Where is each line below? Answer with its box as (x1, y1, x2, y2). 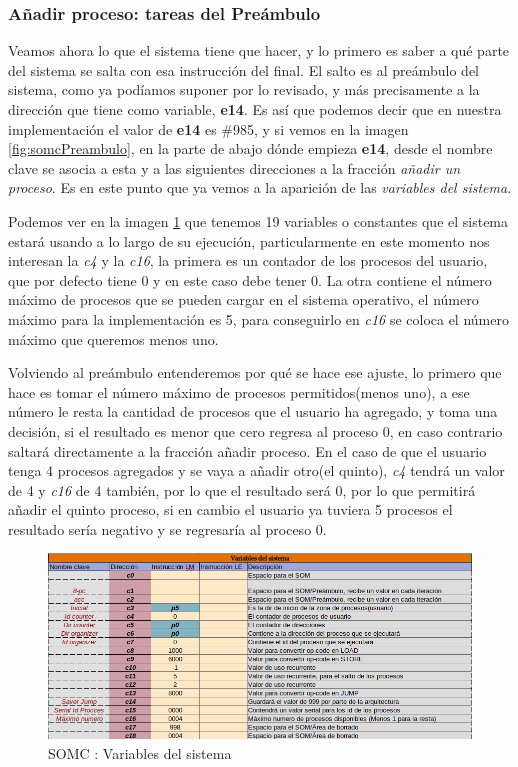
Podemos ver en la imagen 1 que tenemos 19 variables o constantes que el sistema (8, 210, 509, 231)
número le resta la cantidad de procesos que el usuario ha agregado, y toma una (8, 401, 498, 422)
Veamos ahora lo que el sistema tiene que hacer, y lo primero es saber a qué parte (8, 40, 510, 61)
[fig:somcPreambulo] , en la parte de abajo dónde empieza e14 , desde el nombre (8, 138, 493, 159)
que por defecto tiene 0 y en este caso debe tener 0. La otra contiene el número (8, 269, 492, 290)
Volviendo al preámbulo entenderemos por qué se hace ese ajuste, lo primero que (8, 362, 502, 383)
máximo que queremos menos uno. (8, 328, 219, 349)
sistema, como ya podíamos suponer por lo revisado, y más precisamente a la (8, 79, 480, 100)
